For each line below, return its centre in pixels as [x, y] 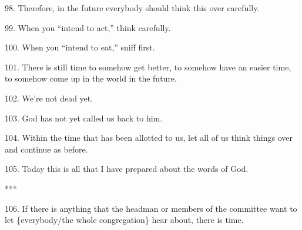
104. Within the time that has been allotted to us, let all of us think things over [149, 138]
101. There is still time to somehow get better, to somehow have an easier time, [148, 67]
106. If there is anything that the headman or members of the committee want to [151, 208]
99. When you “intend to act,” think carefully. [88, 27]
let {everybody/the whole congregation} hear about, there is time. [124, 220]
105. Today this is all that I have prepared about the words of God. [127, 169]
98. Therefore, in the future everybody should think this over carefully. [132, 8]
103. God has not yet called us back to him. [84, 118]
